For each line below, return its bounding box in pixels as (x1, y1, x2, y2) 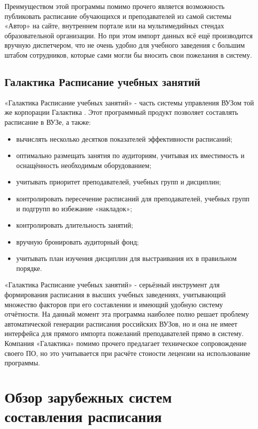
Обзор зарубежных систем (4, 387, 172, 407)
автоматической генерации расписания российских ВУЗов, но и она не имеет (4, 318, 238, 329)
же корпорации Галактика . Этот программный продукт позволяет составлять (4, 107, 238, 117)
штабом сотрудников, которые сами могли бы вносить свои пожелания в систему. (4, 49, 252, 60)
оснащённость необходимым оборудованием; (16, 160, 152, 170)
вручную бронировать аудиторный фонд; (16, 236, 139, 247)
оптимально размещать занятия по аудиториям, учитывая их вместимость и (16, 150, 245, 161)
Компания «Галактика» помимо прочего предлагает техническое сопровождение (4, 338, 247, 348)
